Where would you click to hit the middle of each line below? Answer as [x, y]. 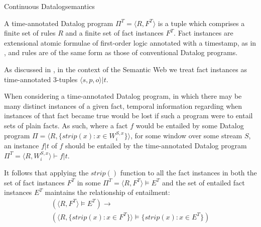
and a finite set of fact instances [114, 33]
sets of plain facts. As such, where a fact [66, 125]
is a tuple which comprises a [201, 23]
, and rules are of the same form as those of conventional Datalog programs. [121, 52]
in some [89, 182]
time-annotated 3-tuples [41, 79]
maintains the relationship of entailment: [107, 192]
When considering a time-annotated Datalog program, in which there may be [123, 96]
